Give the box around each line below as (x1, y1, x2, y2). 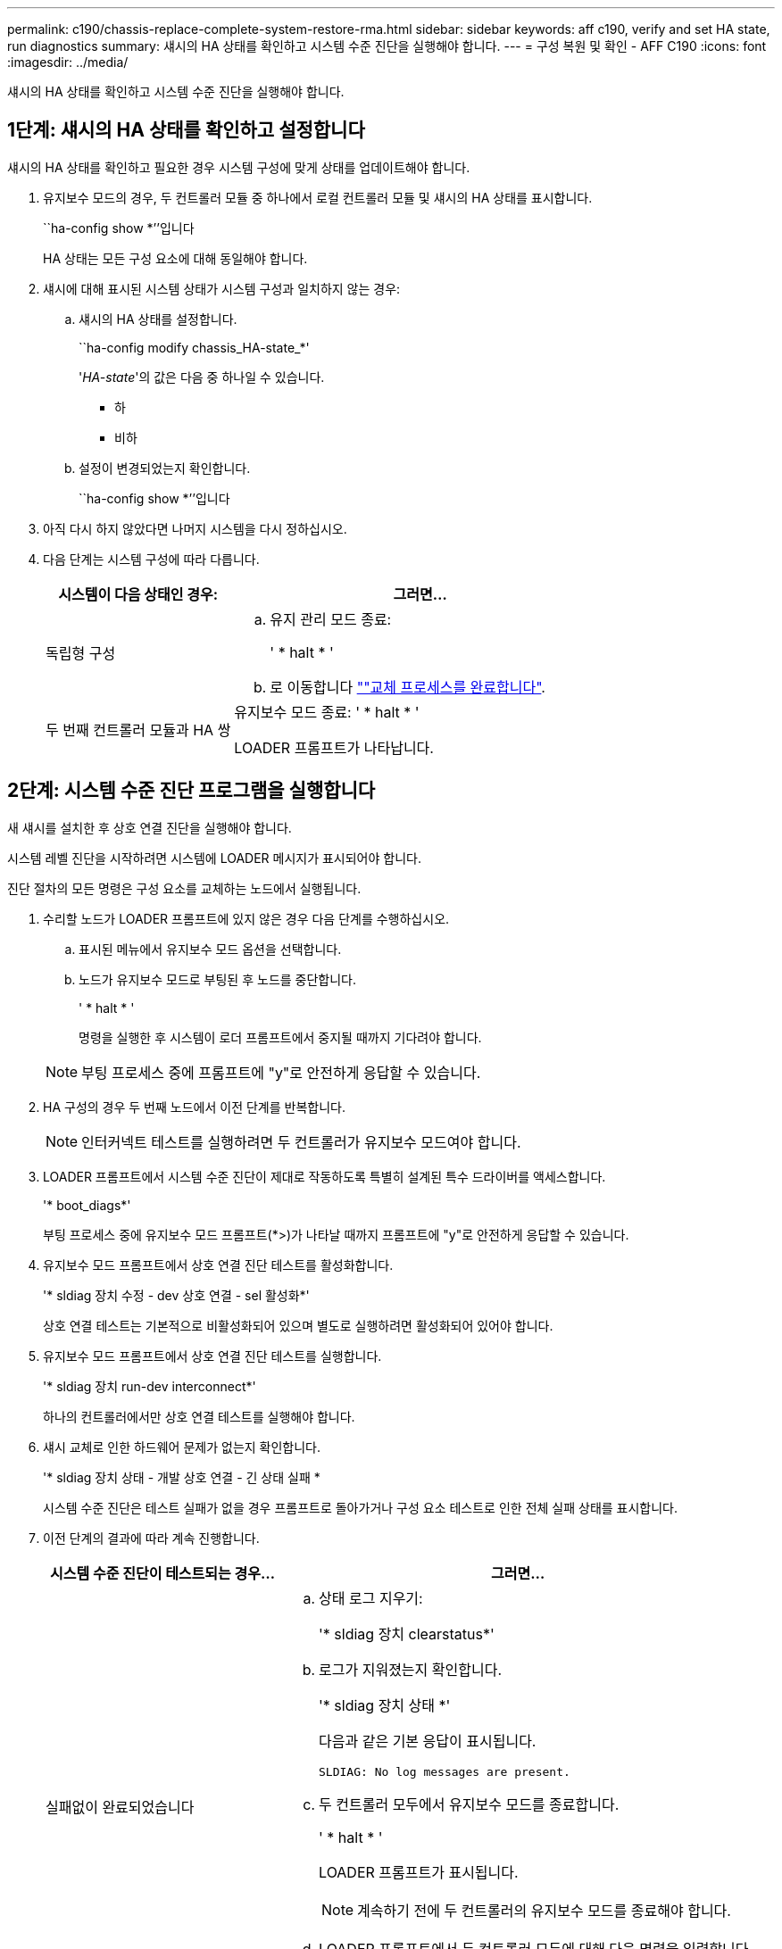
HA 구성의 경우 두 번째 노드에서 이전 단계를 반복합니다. (43, 1099, 345, 1115)
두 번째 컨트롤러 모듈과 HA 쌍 (46, 720, 231, 739)
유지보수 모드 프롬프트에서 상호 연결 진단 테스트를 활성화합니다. (43, 1256, 394, 1273)
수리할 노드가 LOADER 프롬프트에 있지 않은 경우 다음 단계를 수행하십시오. (43, 910, 450, 926)
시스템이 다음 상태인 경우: (58, 585, 218, 603)
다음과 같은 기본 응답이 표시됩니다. (319, 1731, 537, 1750)
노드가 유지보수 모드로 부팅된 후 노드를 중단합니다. (79, 971, 357, 987)
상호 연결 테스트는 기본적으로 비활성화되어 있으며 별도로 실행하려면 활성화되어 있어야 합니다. (43, 1317, 553, 1333)
